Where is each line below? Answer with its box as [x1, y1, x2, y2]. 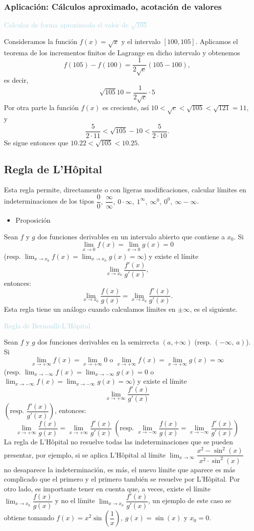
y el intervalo [121, 36, 161, 46]
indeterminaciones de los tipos [4, 196, 94, 206]
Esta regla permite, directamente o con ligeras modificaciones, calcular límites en [4, 184, 246, 194]
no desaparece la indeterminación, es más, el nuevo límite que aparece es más [4, 464, 235, 474]
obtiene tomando [4, 512, 54, 523]
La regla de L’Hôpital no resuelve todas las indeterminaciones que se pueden [4, 437, 233, 447]
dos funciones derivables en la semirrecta [37, 337, 159, 347]
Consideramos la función [4, 36, 77, 46]
